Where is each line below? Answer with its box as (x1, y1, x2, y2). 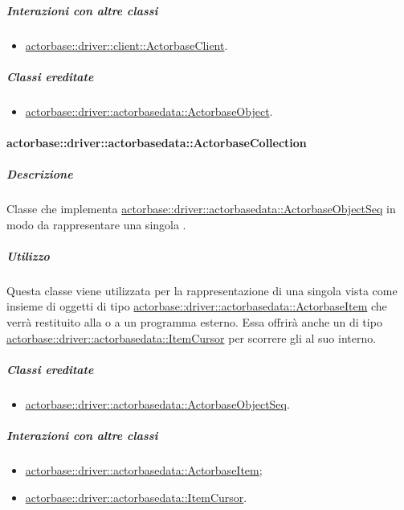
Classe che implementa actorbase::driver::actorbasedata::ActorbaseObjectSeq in (6, 200, 396, 217)
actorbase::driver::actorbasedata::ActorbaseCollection (6, 134, 307, 150)
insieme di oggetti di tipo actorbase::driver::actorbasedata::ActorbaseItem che (6, 298, 387, 315)
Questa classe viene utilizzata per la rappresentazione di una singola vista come (6, 282, 398, 298)
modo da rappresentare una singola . (6, 216, 186, 232)
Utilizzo (6, 247, 50, 264)
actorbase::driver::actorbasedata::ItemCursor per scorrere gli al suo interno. (6, 329, 377, 346)
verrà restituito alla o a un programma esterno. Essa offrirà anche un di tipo (6, 314, 382, 330)
